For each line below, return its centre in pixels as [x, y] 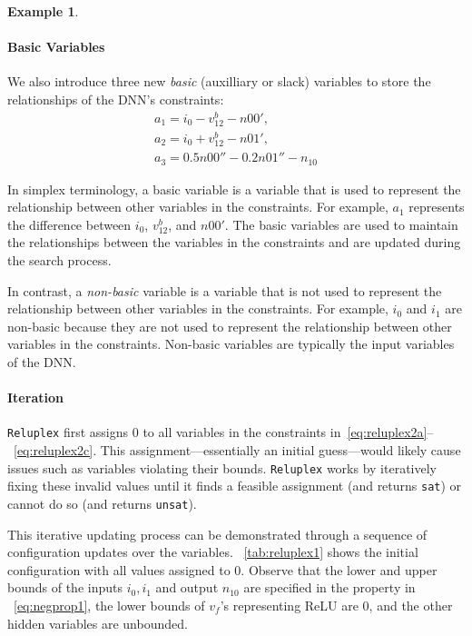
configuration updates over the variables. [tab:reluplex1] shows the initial [213, 552]
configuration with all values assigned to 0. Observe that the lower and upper [222, 569]
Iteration [35, 397]
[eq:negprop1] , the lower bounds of [109, 605]
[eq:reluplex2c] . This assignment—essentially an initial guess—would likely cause [237, 449]
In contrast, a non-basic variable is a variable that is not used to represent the [225, 290]
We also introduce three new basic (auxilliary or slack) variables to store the [219, 81]
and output [187, 587]
